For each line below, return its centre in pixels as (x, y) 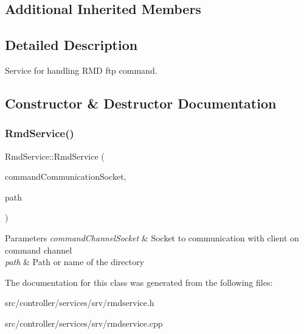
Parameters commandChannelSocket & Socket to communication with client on (152, 237)
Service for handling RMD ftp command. (81, 70)
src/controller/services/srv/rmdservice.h (80, 303)
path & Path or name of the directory (75, 262)
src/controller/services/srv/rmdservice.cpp (84, 323)
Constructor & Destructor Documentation (141, 103)
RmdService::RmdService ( (55, 156)
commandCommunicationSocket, (66, 176)
